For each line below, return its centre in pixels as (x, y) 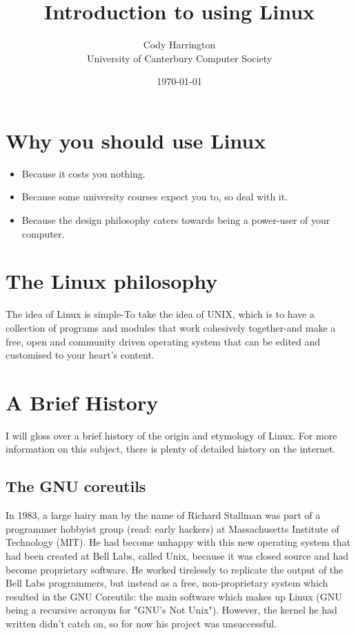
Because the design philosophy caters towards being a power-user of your (176, 220)
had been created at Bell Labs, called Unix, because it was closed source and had (177, 556)
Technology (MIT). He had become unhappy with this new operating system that (178, 542)
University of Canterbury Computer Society (179, 58)
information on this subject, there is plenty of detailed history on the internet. (171, 449)
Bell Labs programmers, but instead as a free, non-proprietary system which (167, 583)
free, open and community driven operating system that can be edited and (163, 341)
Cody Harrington (179, 45)
